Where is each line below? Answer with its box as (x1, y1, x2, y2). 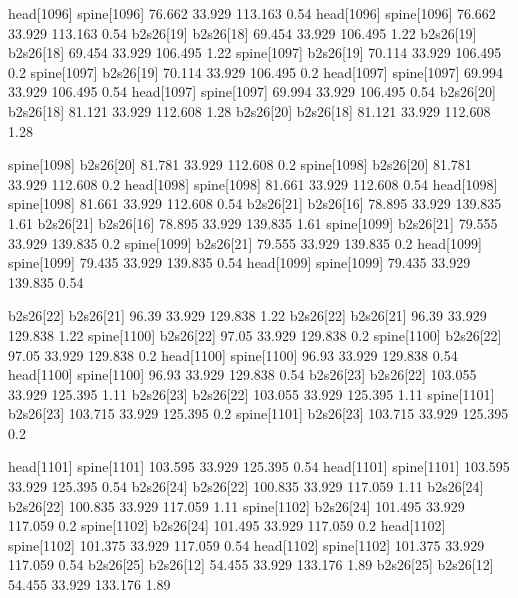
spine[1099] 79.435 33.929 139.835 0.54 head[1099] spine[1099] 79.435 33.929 (8, 252, 471, 273)
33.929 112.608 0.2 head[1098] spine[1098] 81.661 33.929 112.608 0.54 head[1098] (8, 173, 498, 194)
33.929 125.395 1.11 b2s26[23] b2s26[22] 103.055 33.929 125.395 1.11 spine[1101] (8, 383, 495, 404)
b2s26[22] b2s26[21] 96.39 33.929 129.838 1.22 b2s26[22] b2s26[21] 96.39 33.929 (8, 305, 487, 326)
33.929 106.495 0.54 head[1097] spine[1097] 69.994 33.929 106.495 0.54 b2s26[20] (8, 81, 496, 102)
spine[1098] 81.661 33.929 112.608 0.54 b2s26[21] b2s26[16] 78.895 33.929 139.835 (8, 193, 502, 214)
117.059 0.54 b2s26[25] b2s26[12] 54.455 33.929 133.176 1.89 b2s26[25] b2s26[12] (8, 554, 494, 575)
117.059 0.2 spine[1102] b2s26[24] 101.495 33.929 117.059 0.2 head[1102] (8, 515, 446, 536)
